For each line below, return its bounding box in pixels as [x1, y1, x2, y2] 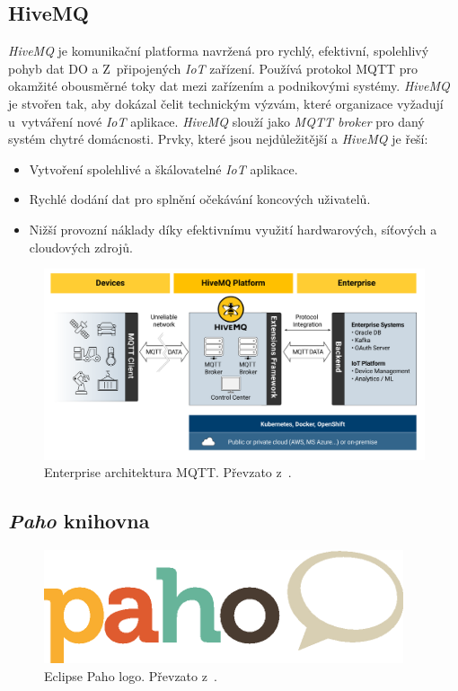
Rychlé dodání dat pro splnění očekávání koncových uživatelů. [29, 190, 371, 208]
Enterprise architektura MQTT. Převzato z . [44, 463, 292, 482]
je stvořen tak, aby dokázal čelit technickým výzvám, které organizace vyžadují [8, 93, 444, 112]
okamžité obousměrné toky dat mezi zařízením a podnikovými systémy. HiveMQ [8, 76, 450, 95]
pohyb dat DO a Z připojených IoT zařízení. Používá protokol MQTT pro [8, 58, 418, 77]
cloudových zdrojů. [29, 237, 133, 256]
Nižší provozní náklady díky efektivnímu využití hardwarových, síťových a [29, 219, 437, 238]
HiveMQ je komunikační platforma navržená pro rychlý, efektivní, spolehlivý [8, 41, 429, 60]
